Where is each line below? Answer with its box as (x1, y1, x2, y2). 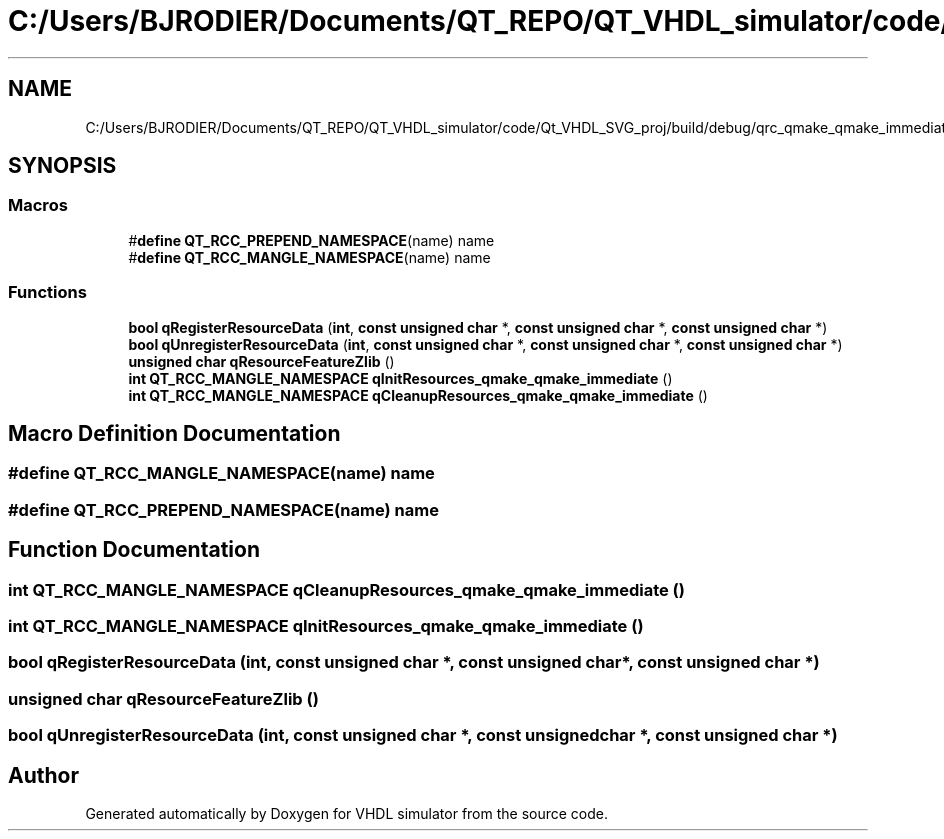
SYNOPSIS (8, 153, 117, 179)
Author (8, 762, 79, 788)
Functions (8, 282, 87, 303)
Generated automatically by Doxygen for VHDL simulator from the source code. (85, 804, 609, 822)
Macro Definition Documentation (8, 420, 341, 446)
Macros (8, 195, 68, 216)
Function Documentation (8, 537, 260, 563)
